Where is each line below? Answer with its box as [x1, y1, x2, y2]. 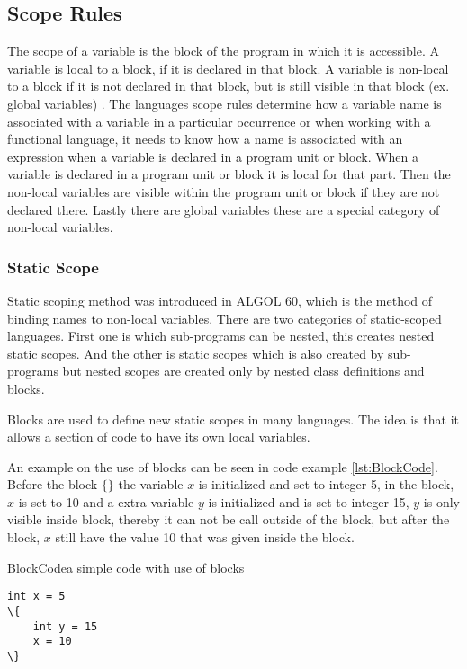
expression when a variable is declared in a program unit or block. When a [7, 147, 419, 165]
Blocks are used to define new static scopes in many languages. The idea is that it [7, 409, 459, 428]
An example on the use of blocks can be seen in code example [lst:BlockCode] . [7, 457, 438, 476]
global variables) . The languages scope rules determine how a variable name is [7, 94, 442, 112]
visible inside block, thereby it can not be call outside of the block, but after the [7, 510, 450, 529]
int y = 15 [32, 620, 98, 633]
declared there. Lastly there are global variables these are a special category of [7, 200, 440, 219]
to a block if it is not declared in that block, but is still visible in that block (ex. [7, 76, 450, 95]
